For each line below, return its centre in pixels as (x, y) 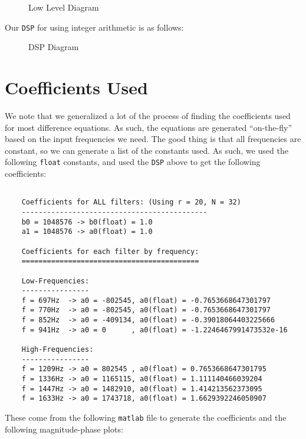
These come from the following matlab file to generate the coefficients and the (146, 417)
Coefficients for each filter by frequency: (110, 251)
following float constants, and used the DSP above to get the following (133, 162)
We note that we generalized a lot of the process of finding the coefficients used (148, 115)
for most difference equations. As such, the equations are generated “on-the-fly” (149, 127)
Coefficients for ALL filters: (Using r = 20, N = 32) (131, 202)
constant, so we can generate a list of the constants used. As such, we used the (147, 150)
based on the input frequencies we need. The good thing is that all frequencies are (153, 139)
